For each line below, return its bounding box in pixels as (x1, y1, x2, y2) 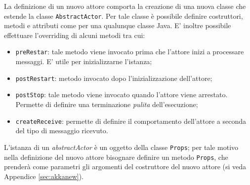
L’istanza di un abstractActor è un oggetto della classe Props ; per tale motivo (4, 142, 239, 152)
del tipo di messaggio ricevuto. (15, 125, 108, 136)
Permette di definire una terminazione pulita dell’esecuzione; (15, 99, 198, 109)
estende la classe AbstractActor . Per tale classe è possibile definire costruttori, (4, 10, 243, 21)
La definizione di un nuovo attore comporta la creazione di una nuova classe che (4, 1, 246, 11)
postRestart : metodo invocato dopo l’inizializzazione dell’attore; (15, 73, 212, 83)
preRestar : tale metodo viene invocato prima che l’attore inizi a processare (15, 46, 244, 57)
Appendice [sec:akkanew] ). (4, 171, 84, 181)
